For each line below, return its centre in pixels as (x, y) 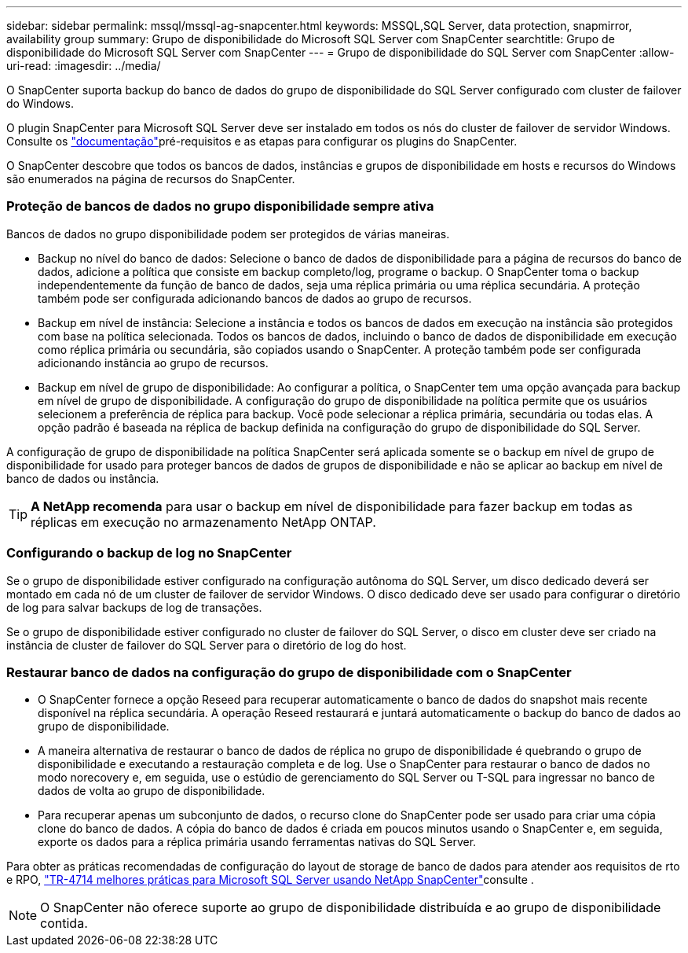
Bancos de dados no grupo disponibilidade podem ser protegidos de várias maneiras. (228, 234)
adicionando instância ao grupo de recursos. (153, 362)
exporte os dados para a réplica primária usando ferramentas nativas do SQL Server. (257, 842)
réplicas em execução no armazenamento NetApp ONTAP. (203, 522)
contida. (64, 924)
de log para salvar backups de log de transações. (134, 607)
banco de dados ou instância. (83, 478)
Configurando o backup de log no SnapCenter (149, 553)
